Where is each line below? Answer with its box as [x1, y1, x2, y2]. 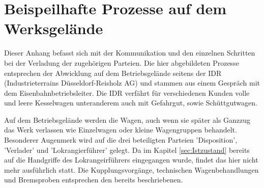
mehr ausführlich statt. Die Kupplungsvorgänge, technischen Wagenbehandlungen [4, 164, 259, 175]
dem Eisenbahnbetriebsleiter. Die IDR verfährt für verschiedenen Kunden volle [4, 87, 250, 98]
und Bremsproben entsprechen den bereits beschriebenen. [4, 174, 183, 185]
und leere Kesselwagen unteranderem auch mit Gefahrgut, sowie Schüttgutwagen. [4, 97, 257, 108]
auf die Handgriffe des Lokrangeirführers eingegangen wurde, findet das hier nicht [4, 154, 258, 165]
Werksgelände [4, 18, 103, 39]
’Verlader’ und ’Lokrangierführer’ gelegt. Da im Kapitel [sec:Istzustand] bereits [4, 144, 250, 155]
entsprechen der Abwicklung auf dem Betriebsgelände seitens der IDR [4, 67, 222, 78]
